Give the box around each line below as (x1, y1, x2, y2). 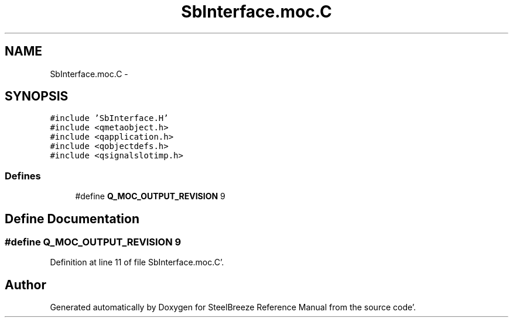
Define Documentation (5, 211, 139, 226)
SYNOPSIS (5, 89, 69, 104)
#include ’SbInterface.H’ (50, 113, 169, 123)
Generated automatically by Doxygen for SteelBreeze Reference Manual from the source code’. (50, 302, 416, 313)
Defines (5, 169, 41, 182)
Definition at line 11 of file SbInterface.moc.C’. (50, 257, 224, 268)
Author (5, 277, 46, 292)
